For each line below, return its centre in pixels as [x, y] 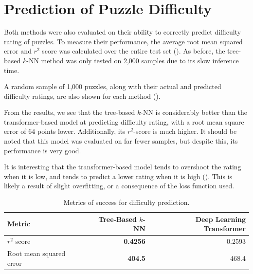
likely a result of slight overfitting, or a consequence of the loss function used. [119, 186]
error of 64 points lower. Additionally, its [65, 131]
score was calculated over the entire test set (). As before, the [134, 51]
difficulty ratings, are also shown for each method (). [82, 96]
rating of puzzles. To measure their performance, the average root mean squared [123, 41]
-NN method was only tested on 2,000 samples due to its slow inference [133, 60]
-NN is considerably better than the [194, 112]
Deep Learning [220, 219]
